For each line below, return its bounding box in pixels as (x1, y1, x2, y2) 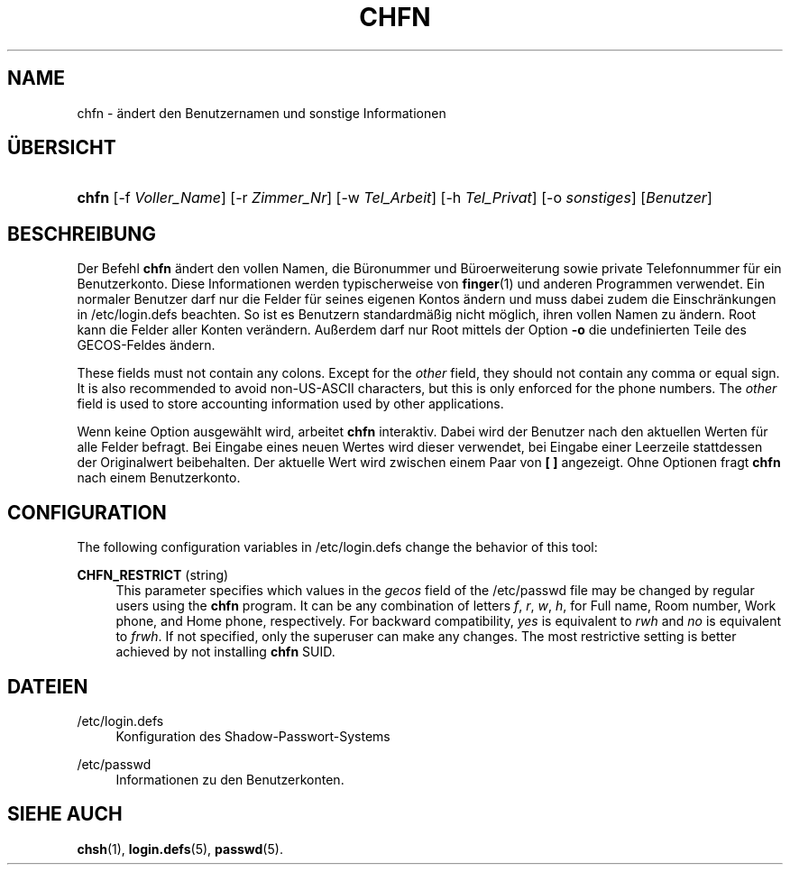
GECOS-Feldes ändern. (77, 337, 216, 353)
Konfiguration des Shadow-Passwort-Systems (115, 728, 390, 744)
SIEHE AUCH (7, 803, 123, 826)
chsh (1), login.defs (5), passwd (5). (77, 840, 283, 857)
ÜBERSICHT (7, 136, 116, 160)
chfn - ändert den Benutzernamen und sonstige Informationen (77, 105, 446, 121)
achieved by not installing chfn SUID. (115, 644, 335, 660)
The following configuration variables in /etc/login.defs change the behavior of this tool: (77, 539, 598, 555)
